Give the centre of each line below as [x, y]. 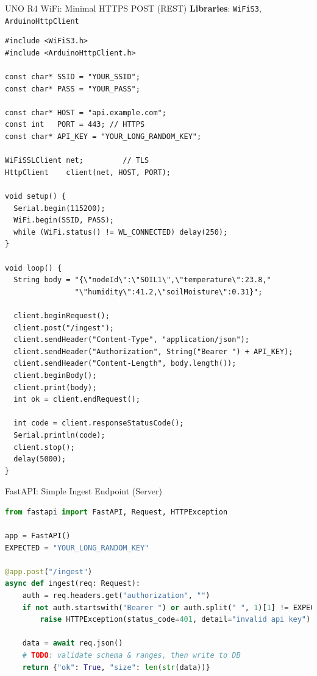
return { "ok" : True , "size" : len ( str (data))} [116, 667]
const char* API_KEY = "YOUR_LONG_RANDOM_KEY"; [103, 137]
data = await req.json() [73, 643]
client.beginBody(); [55, 375]
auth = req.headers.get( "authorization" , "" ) [116, 596]
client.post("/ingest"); [64, 328]
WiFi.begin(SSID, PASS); [64, 220]
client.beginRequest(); [62, 315]
